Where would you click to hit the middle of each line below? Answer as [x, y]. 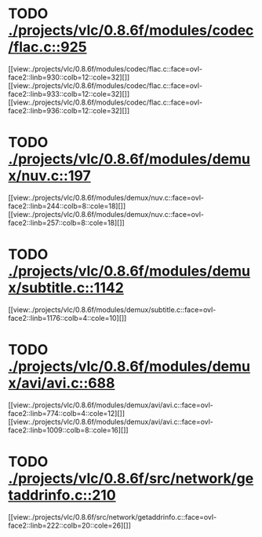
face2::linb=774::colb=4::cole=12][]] [67, 413]
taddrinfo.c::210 [62, 495]
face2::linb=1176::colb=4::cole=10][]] [67, 318]
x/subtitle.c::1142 [66, 288]
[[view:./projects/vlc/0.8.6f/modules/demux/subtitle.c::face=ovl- [112, 309]
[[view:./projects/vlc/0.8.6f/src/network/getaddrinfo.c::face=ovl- [113, 517]
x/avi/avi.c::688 [62, 383]
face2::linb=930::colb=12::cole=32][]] [69, 77]
